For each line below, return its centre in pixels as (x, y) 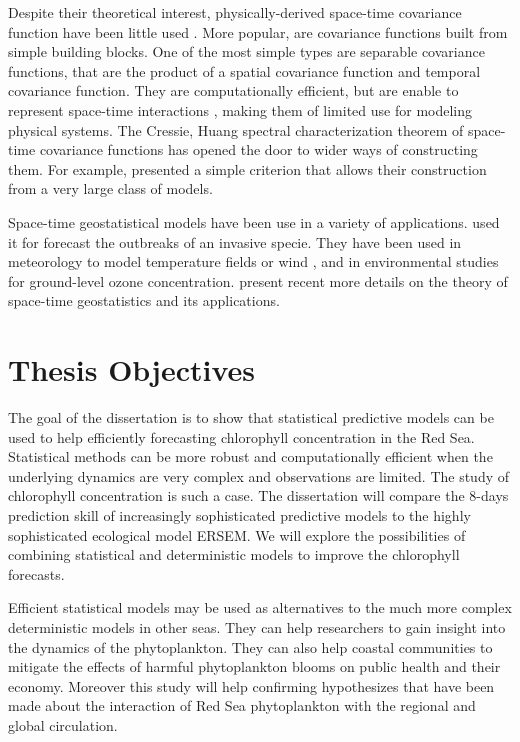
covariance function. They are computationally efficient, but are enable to (233, 90)
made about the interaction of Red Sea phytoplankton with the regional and (242, 705)
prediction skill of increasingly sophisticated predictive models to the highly (239, 515)
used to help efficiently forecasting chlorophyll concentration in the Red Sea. (241, 436)
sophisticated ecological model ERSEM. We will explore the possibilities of (237, 534)
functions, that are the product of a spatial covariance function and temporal (244, 70)
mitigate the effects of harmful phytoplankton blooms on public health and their (254, 666)
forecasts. (36, 573)
